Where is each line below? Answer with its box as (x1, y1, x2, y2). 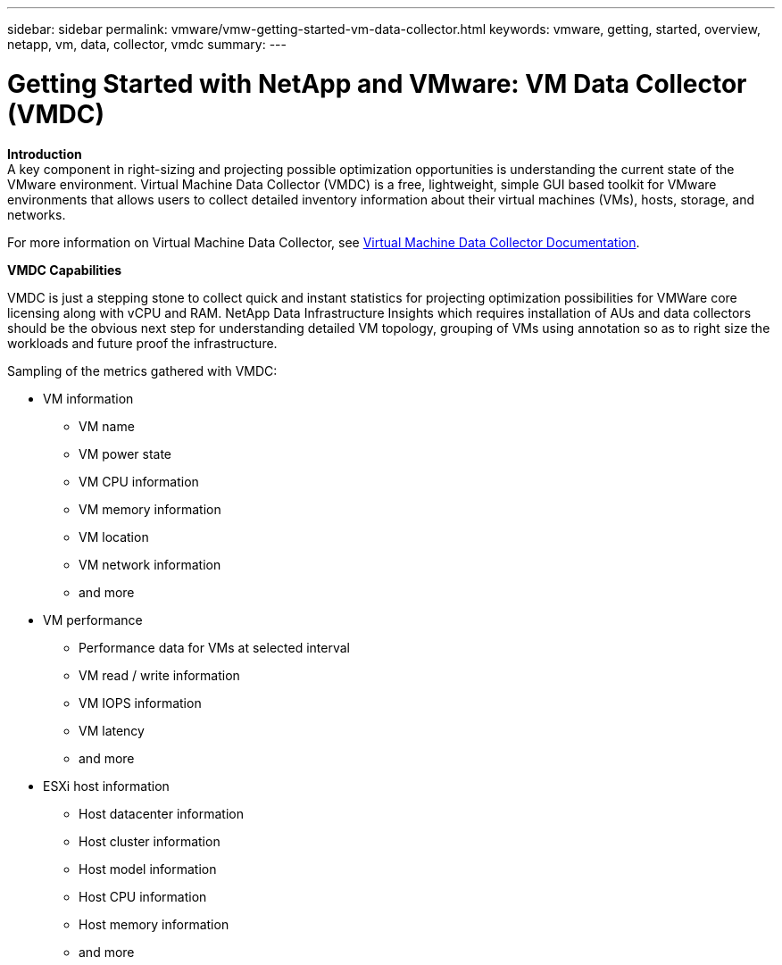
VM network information (79, 556, 221, 572)
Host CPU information (79, 888, 207, 904)
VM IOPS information (79, 695, 202, 711)
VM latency (79, 722, 145, 738)
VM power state (79, 445, 172, 462)
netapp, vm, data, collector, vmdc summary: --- (7, 37, 287, 52)
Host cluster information (79, 833, 220, 849)
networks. (7, 206, 66, 222)
